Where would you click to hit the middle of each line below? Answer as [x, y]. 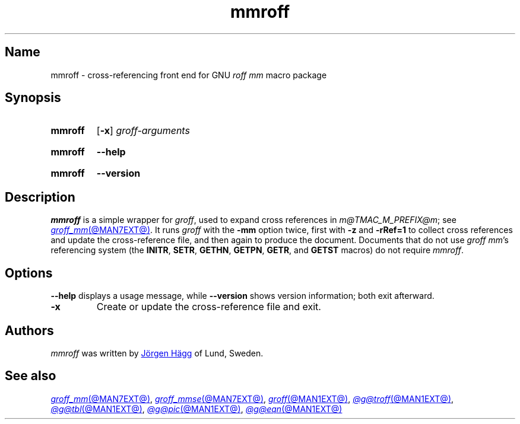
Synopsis [33, 98]
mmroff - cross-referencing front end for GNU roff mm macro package [189, 75]
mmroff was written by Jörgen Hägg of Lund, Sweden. [157, 353]
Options [29, 273]
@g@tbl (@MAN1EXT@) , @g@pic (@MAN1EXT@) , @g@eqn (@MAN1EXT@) [196, 409]
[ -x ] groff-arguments [143, 131]
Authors [29, 330]
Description [40, 197]
